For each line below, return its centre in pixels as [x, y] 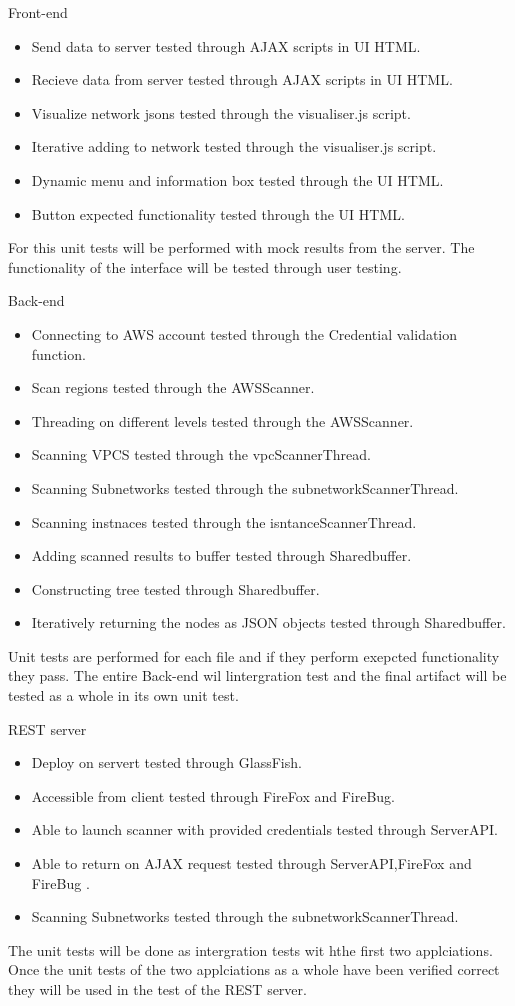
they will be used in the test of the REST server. [157, 989]
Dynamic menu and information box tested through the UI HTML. [237, 179]
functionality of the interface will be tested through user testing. [205, 266]
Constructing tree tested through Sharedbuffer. [175, 588]
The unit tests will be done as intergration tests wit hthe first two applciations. [250, 949]
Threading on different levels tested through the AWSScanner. [222, 420]
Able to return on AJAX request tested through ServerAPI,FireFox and [251, 863]
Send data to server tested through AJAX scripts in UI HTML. [226, 45]
